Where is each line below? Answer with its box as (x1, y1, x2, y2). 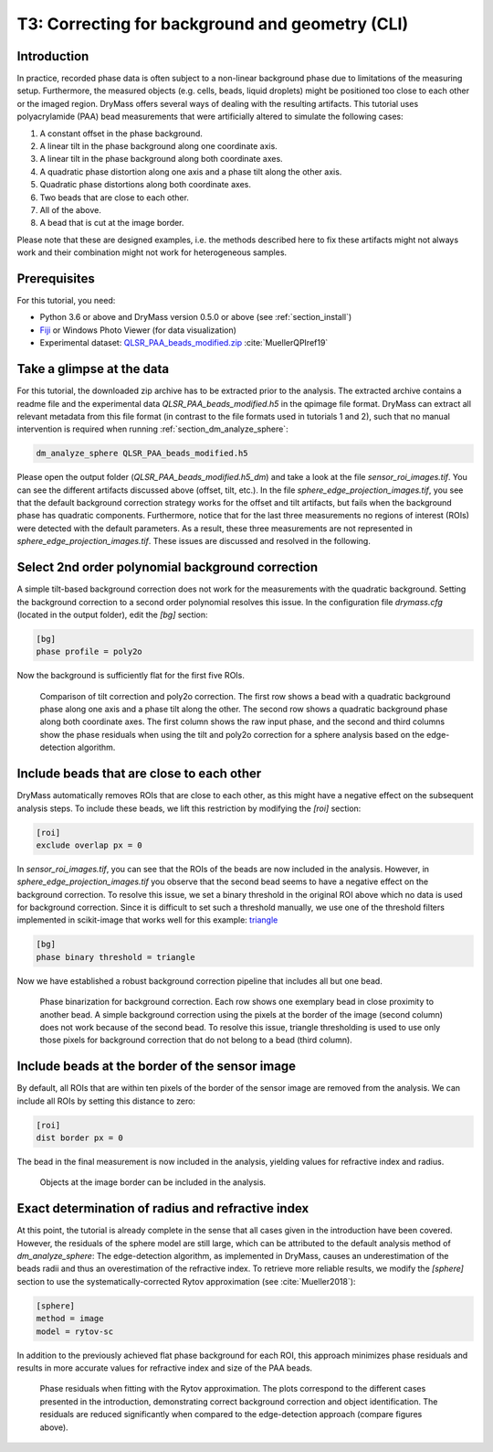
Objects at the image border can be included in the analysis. (39, 1177, 267, 1188)
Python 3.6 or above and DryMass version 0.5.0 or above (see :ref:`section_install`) (39, 312, 352, 323)
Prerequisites (16, 271, 95, 286)
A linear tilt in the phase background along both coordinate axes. (39, 154, 283, 165)
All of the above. (39, 204, 102, 215)
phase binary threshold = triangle (36, 952, 195, 962)
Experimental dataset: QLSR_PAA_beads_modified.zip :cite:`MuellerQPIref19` (39, 337, 329, 348)
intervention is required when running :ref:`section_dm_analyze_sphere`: (16, 423, 288, 434)
